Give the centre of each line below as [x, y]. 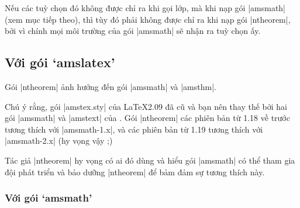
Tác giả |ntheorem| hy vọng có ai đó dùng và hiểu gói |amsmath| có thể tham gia [150, 160]
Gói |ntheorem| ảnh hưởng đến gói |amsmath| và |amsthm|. [111, 86]
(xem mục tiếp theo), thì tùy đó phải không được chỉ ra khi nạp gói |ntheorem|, [148, 19]
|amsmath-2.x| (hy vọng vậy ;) [59, 141]
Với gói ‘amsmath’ [49, 198]
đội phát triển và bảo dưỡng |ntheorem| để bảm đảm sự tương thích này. [135, 171]
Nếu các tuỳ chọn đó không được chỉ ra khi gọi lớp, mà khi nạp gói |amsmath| [145, 8]
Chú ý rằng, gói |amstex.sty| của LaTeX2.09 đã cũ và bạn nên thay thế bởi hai [146, 106]
